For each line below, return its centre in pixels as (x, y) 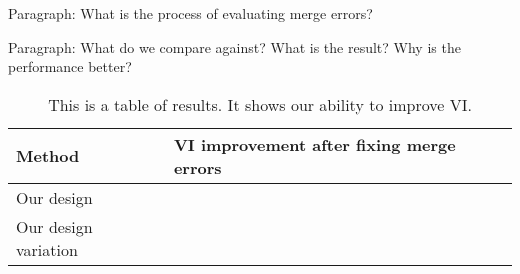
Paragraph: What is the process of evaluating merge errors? (190, 13)
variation (47, 249)
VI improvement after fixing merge (314, 144)
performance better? (70, 66)
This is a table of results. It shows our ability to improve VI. (260, 104)
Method (48, 156)
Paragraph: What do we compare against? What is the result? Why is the (234, 46)
